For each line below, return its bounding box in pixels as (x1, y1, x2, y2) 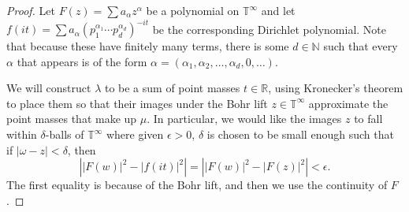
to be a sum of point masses (104, 80, 240, 96)
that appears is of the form (17, 53, 147, 69)
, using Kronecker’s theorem (268, 80, 403, 96)
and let (261, 2, 296, 18)
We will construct (6, 80, 91, 96)
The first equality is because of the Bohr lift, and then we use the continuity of (6, 177, 388, 193)
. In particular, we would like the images (147, 110, 342, 127)
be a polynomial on (146, 2, 240, 18)
